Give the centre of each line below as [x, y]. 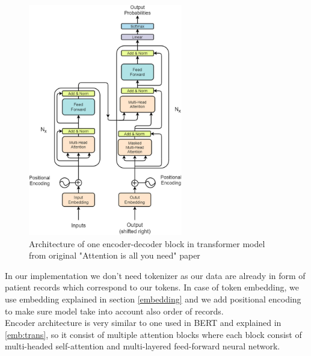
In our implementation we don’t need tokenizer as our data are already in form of [155, 275]
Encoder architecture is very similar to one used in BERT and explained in [143, 323]
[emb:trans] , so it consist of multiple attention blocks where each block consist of [153, 334]
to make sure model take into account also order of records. [114, 311]
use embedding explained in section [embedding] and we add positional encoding [153, 299]
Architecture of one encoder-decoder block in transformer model [147, 243]
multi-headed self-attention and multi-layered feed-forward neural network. [143, 346]
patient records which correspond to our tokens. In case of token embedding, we [152, 287]
